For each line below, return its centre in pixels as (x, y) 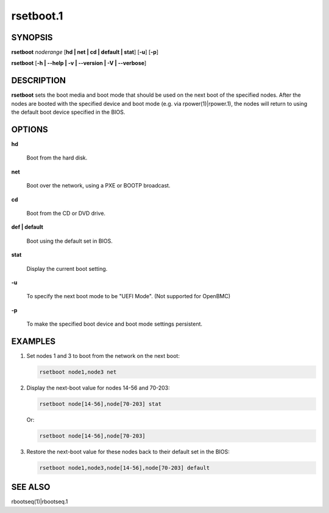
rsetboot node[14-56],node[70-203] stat (100, 404)
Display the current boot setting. (67, 268)
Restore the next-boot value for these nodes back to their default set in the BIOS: (128, 452)
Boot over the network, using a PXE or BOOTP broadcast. (98, 186)
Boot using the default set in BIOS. (69, 241)
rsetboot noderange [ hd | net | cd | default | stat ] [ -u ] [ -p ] (85, 52)
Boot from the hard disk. (57, 158)
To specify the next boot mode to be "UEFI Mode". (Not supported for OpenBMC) (129, 296)
